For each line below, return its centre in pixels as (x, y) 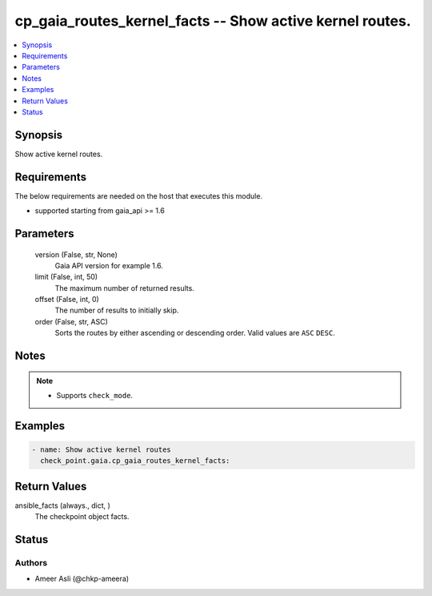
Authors (31, 563)
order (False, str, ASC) (71, 321)
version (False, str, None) (76, 254)
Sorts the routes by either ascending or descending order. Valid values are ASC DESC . (195, 333)
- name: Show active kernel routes (101, 450)
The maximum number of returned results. (125, 288)
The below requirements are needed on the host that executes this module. (139, 195)
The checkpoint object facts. (82, 517)
